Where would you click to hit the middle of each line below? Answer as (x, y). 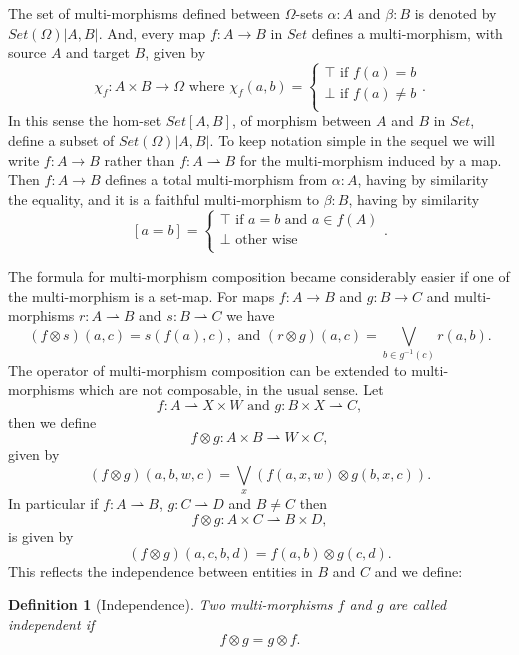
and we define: (418, 570)
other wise (266, 239)
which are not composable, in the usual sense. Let (231, 389)
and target (98, 52)
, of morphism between (301, 120)
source (27, 52)
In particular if (53, 503)
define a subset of (61, 139)
